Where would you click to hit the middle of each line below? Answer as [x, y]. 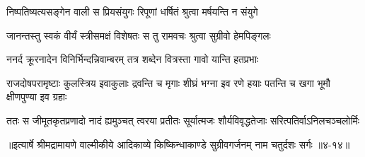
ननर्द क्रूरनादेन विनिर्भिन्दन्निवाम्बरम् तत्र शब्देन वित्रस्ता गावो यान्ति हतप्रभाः [133, 59]
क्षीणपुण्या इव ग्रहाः [37, 97]
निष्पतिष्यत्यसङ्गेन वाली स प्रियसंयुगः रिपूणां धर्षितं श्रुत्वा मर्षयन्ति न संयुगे [132, 11]
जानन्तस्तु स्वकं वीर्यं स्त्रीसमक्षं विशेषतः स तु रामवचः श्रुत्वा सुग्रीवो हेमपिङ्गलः [139, 35]
